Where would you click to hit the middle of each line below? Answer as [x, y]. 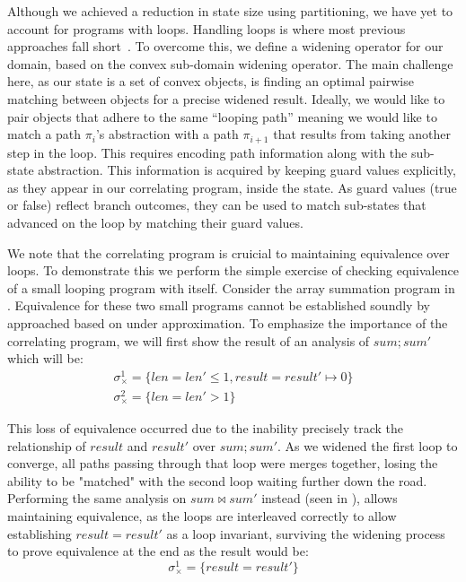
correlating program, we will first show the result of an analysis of [189, 340]
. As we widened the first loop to [368, 445]
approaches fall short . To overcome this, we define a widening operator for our [225, 46]
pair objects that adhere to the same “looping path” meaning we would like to [222, 116]
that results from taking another [362, 134]
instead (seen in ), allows [330, 498]
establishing [40, 533]
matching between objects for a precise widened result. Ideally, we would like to [226, 98]
